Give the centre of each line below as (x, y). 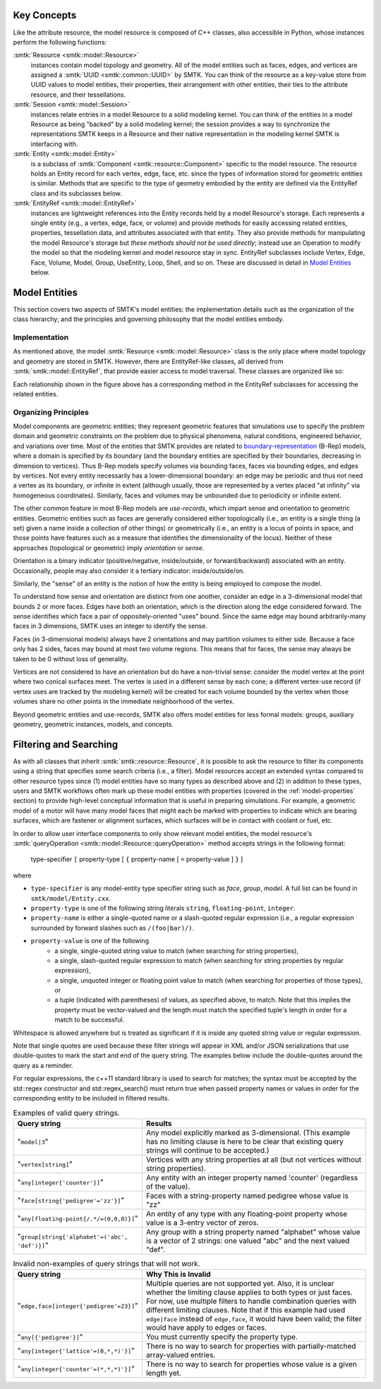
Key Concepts (45, 15)
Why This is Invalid (178, 1275)
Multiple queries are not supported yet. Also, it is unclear (240, 1284)
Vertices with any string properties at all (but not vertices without (254, 1159)
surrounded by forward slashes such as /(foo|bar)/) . (112, 928)
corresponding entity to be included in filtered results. (91, 1098)
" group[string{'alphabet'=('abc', (73, 1236)
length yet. (163, 1373)
